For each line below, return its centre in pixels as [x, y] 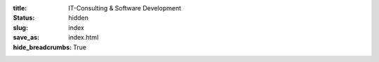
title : [20, 8]
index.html [84, 38]
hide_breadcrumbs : [42, 47]
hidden [79, 18]
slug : [20, 27]
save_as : [26, 38]
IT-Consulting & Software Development [125, 8]
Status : [24, 18]
